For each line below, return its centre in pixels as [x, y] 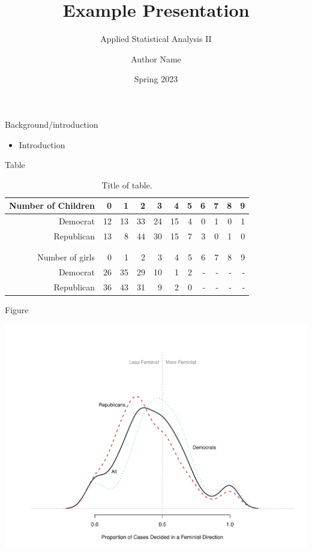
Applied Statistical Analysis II [156, 39]
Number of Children [52, 205]
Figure [17, 310]
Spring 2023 [156, 79]
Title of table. [127, 184]
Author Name [156, 58]
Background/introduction [52, 124]
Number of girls [66, 257]
